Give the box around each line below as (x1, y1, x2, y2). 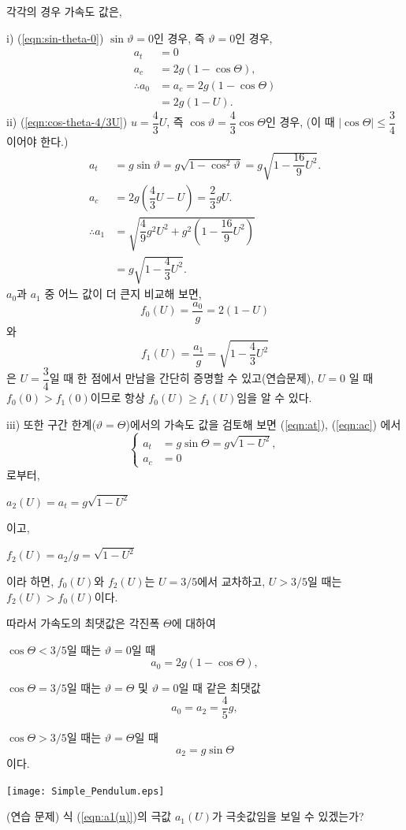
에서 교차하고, (197, 572, 266, 589)
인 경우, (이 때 (265, 114, 335, 130)
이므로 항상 (90, 389, 145, 406)
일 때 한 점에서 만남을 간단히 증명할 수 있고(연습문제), (49, 370, 315, 386)
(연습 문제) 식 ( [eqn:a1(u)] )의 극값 (6, 808, 172, 824)
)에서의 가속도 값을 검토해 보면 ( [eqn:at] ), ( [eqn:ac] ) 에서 (125, 415, 401, 432)
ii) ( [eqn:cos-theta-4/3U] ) (6, 114, 128, 130)
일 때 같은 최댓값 (178, 679, 261, 696)
